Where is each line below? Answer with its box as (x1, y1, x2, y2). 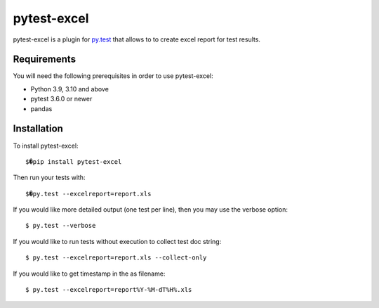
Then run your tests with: (13, 173, 86, 182)
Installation (13, 123, 63, 135)
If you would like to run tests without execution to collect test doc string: (13, 237, 222, 245)
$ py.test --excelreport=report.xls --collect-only (25, 254, 207, 262)
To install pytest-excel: (13, 141, 79, 150)
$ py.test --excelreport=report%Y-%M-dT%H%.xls (25, 285, 192, 294)
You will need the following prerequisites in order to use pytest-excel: (13, 72, 213, 80)
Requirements (13, 53, 77, 65)
